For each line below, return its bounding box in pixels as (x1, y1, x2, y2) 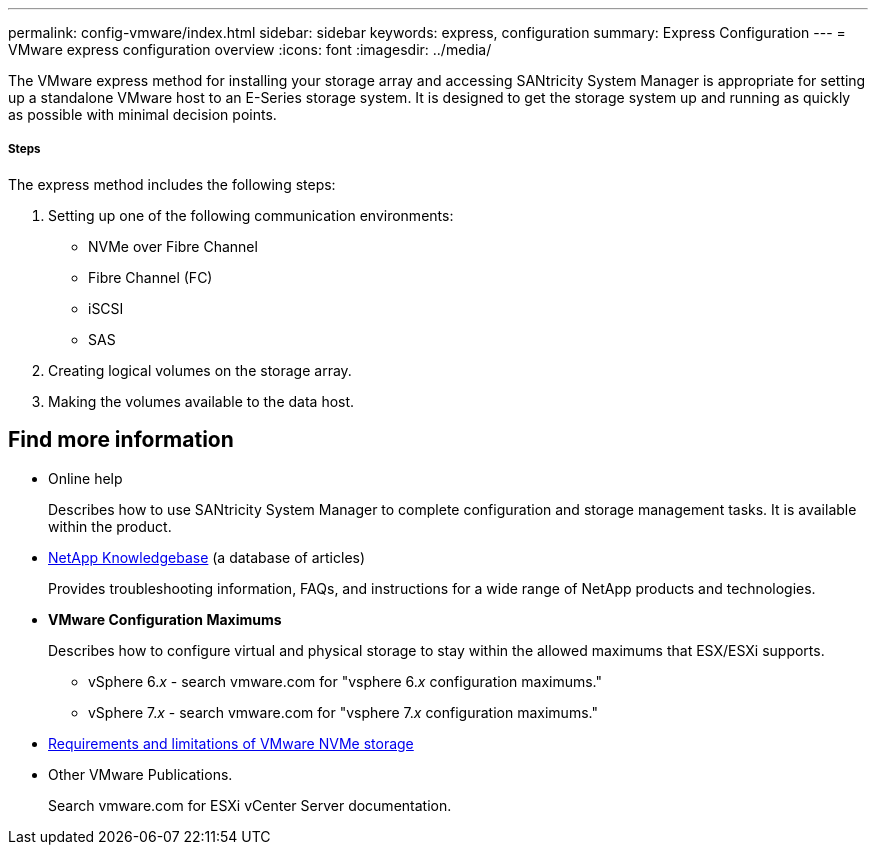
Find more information (8, 427, 234, 453)
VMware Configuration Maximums (48, 610, 282, 628)
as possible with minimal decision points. (8, 106, 277, 123)
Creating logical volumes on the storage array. (48, 361, 352, 379)
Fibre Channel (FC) (88, 268, 213, 286)
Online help (48, 469, 123, 487)
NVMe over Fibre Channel (88, 237, 258, 255)
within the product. (48, 517, 172, 535)
